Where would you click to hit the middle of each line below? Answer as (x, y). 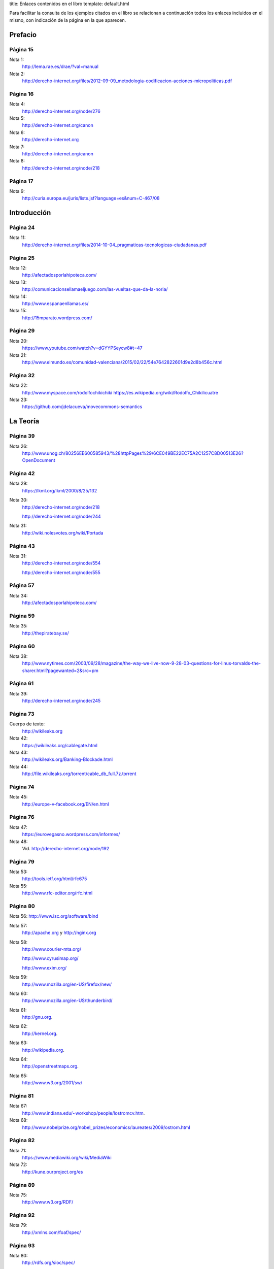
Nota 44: (19, 766)
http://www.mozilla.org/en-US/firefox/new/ (67, 984)
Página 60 (22, 646)
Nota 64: (19, 1059)
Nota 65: (19, 1076)
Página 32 (22, 375)
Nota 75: (18, 1195)
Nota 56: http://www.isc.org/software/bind (54, 916)
